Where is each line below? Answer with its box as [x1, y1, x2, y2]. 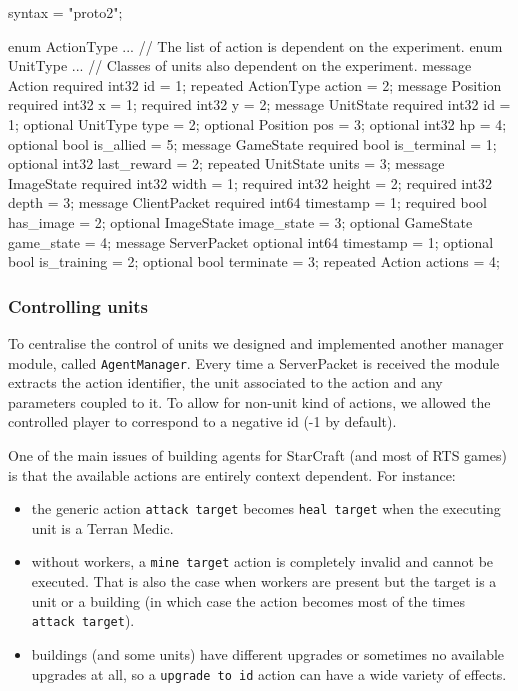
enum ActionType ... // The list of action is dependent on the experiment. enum [8, 35, 503, 56]
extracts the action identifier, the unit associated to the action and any [8, 372, 443, 393]
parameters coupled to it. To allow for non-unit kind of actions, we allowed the [8, 391, 491, 412]
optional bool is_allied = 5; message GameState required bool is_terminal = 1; [8, 133, 497, 154]
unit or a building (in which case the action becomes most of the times [31, 590, 465, 611]
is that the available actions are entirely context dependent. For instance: [8, 464, 456, 485]
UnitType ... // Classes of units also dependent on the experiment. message [8, 55, 472, 76]
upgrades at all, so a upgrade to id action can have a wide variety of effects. [31, 663, 507, 684]
